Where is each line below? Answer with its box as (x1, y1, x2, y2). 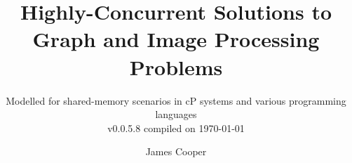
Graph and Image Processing (32, 25, 320, 53)
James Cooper (145, 144, 207, 159)
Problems (129, 52, 223, 81)
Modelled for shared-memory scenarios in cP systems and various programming (6, 93, 346, 107)
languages (155, 107, 197, 122)
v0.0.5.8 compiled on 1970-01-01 (107, 120, 245, 135)
